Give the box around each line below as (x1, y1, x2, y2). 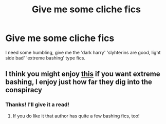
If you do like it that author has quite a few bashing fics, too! (12, 113, 140, 119)
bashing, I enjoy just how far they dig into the (5, 78, 153, 87)
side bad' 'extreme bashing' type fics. (5, 55, 86, 61)
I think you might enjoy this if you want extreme (5, 70, 160, 78)
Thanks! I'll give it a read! (5, 101, 69, 108)
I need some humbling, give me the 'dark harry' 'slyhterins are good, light (5, 49, 161, 55)
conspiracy (5, 86, 43, 94)
